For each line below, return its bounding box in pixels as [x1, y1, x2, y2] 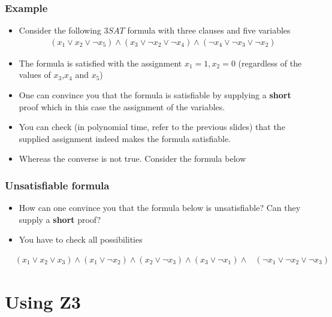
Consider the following [19, 24, 101, 37]
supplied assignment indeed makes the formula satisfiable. [19, 132, 231, 144]
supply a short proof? [19, 213, 101, 225]
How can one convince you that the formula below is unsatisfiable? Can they [19, 201, 301, 214]
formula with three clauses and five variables [127, 24, 291, 37]
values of [19, 68, 51, 81]
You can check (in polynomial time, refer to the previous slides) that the [19, 120, 285, 133]
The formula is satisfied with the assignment [19, 56, 182, 69]
